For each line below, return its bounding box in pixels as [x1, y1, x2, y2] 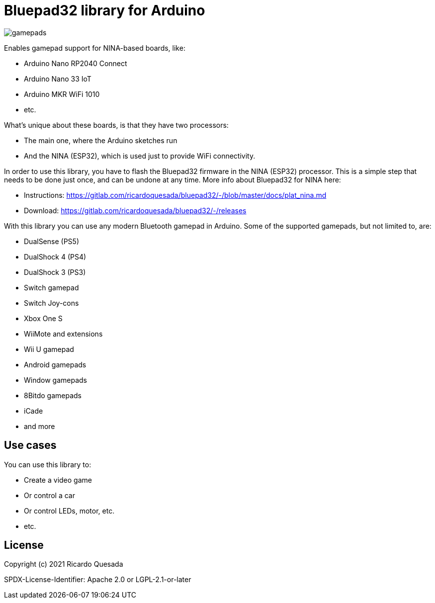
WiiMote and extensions [24, 329, 103, 338]
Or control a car [24, 491, 75, 500]
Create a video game [24, 475, 92, 484]
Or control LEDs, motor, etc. [24, 506, 115, 515]
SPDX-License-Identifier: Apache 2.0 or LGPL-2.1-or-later [4, 575, 191, 584]
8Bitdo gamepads [24, 391, 82, 400]
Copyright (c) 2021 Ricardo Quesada [4, 560, 123, 569]
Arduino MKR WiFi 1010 [24, 89, 100, 98]
